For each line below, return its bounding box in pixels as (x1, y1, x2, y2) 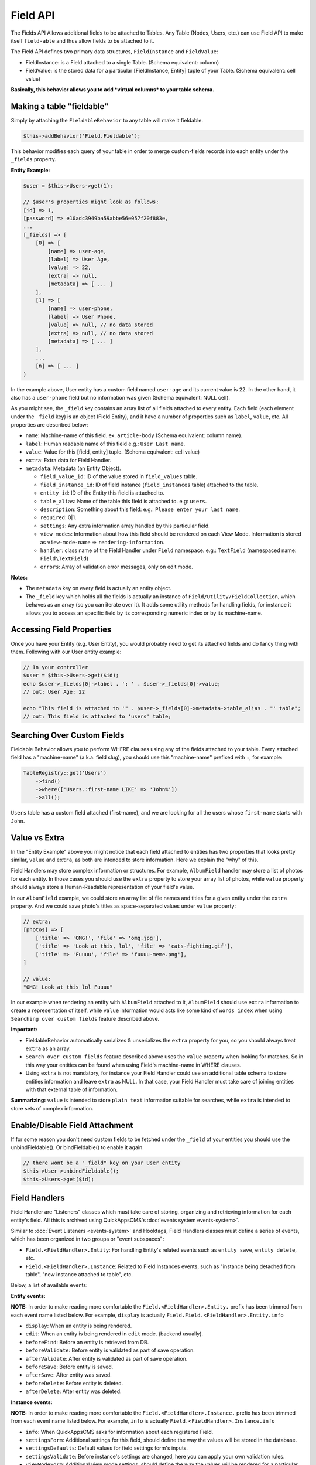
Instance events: (11, 1398, 53, 1406)
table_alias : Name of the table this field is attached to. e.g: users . (40, 498, 207, 505)
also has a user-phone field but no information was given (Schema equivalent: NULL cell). (11, 394, 231, 401)
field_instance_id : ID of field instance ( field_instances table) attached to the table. (40, 481, 259, 488)
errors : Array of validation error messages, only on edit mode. (40, 563, 193, 570)
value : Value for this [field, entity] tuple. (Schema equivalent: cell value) (25, 448, 200, 455)
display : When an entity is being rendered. (25, 1322, 132, 1329)
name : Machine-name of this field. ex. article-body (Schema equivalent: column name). (25, 432, 243, 439)
